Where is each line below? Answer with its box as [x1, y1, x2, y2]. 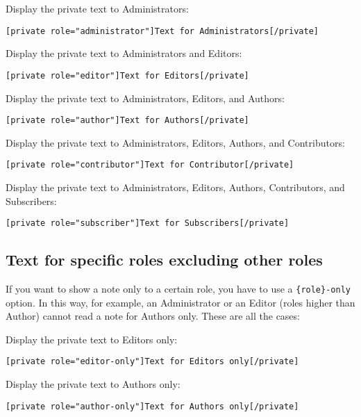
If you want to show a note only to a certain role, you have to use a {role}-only [6, 281, 351, 296]
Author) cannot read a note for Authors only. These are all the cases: [6, 309, 300, 323]
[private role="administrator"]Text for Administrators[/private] [6, 26, 319, 36]
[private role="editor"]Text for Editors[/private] [6, 70, 249, 81]
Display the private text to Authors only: [6, 377, 180, 391]
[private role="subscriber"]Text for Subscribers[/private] [6, 218, 289, 229]
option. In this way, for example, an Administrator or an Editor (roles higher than [6, 295, 355, 309]
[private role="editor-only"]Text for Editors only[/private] [6, 357, 299, 367]
